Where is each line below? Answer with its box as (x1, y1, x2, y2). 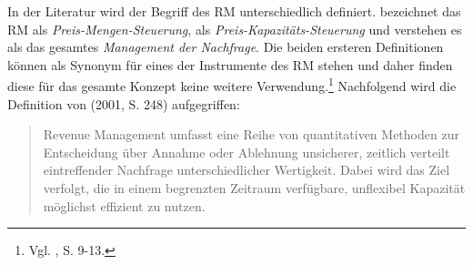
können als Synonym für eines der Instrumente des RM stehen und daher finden (7, 55, 453, 74)
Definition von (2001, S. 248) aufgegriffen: (7, 94, 240, 113)
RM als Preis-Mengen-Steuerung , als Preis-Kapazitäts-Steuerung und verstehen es (7, 19, 462, 38)
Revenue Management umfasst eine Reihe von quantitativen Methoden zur (43, 125, 459, 144)
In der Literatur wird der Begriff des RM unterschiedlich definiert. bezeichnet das (7, 2, 461, 20)
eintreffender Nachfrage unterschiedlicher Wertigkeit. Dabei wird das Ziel (43, 160, 450, 179)
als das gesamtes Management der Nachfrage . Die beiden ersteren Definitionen (7, 37, 444, 56)
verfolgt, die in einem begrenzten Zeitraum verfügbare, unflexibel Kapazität (43, 178, 466, 197)
